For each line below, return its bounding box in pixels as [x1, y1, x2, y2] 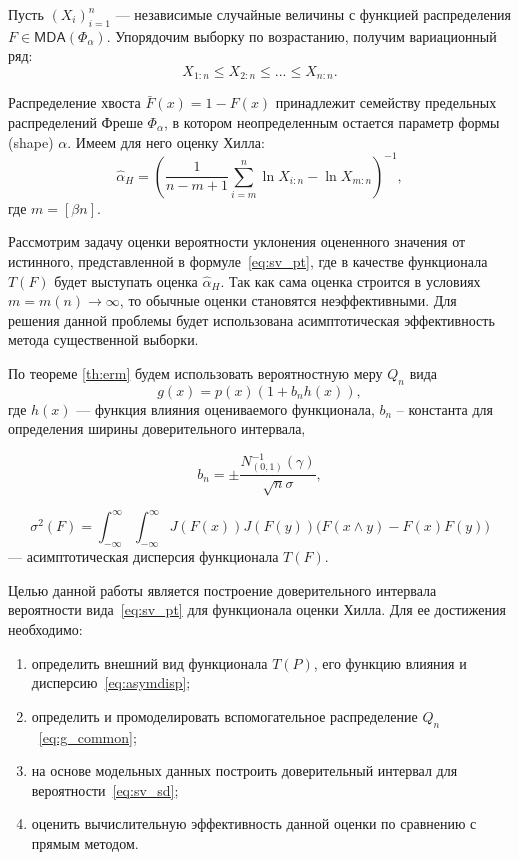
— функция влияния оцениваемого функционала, [76, 398, 375, 419]
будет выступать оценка [54, 270, 198, 291]
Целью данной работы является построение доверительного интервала [8, 579, 437, 600]
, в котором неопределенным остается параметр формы [163, 112, 500, 133]
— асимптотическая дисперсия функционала [8, 546, 279, 567]
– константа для [396, 398, 494, 419]
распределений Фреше [8, 112, 143, 133]
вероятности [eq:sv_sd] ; [31, 779, 179, 800]
